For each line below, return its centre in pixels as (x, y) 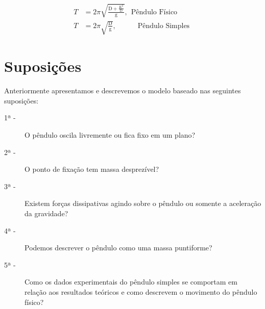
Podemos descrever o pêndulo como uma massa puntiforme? (118, 248)
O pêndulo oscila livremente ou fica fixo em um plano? (110, 135)
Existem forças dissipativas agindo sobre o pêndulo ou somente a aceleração (143, 203)
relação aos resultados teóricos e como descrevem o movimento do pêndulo (141, 292)
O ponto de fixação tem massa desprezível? (92, 169)
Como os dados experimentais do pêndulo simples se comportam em (131, 282)
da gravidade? (46, 213)
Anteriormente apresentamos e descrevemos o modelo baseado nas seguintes (123, 91)
